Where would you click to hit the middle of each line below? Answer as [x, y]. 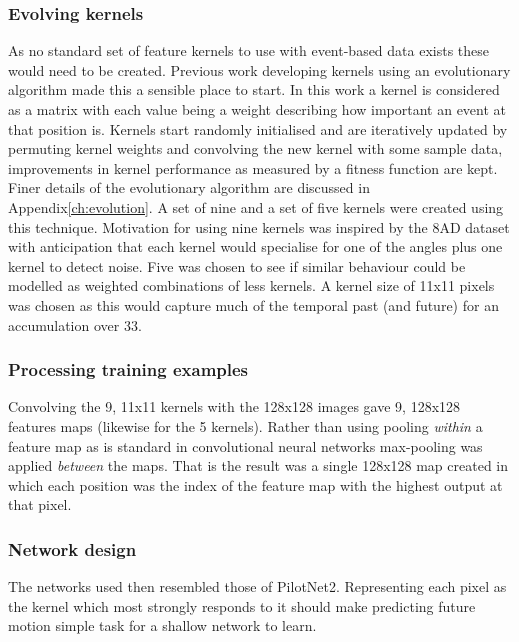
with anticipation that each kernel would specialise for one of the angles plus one [255, 246]
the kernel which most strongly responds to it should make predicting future [242, 605]
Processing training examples [128, 369]
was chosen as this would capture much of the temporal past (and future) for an [253, 304]
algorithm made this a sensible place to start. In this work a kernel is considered [254, 89]
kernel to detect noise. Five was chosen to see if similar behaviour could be [237, 265]
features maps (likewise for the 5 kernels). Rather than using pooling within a [245, 425]
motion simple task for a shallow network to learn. [162, 625]
